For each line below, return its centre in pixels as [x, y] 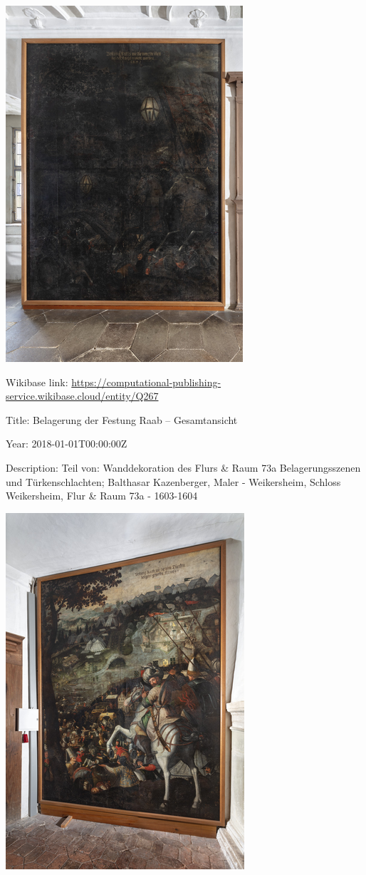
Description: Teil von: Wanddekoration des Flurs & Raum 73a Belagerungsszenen [183, 467]
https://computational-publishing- [146, 382]
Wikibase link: [37, 382]
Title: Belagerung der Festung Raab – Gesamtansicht [122, 419]
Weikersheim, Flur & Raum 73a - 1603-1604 [102, 496]
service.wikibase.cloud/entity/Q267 [82, 396]
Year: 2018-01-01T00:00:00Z [67, 444]
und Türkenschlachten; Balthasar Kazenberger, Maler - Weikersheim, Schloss [173, 481]
